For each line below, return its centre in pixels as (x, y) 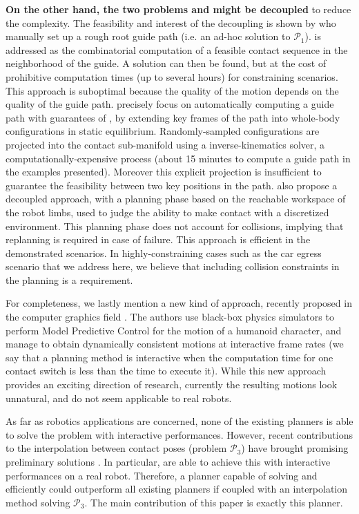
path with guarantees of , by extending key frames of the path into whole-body (173, 117)
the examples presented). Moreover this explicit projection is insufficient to (164, 172)
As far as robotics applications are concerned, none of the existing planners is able (179, 421)
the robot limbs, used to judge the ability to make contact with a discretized (167, 212)
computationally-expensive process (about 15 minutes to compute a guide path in (178, 158)
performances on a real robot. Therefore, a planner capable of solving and (162, 475)
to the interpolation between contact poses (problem (116, 448)
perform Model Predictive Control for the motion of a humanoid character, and (174, 330)
